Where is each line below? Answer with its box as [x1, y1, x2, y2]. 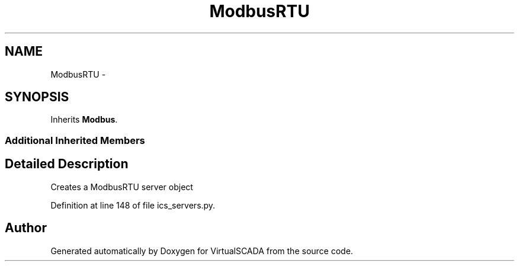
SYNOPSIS [5, 89, 69, 105]
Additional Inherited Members [5, 134, 145, 146]
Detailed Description [5, 156, 129, 172]
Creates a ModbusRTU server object [50, 181, 193, 192]
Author [5, 220, 47, 236]
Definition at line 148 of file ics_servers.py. [50, 200, 216, 210]
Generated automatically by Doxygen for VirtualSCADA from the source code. [50, 245, 353, 256]
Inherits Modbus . [50, 114, 118, 125]
